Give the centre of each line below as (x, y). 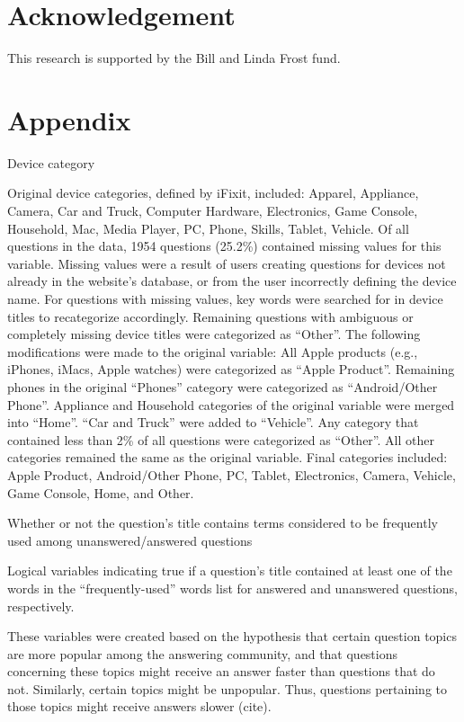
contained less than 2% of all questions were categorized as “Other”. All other (221, 439)
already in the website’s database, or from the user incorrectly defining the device (232, 281)
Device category (51, 162)
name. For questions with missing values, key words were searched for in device (225, 299)
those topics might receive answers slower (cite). (139, 706)
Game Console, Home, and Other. (101, 492)
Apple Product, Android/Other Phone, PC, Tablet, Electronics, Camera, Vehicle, (232, 474)
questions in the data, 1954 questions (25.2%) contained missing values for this (224, 246)
